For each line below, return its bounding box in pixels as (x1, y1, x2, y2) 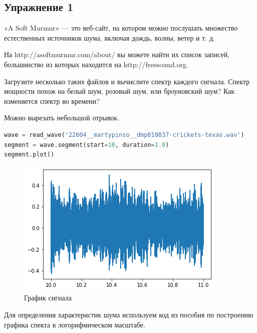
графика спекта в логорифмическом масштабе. (4, 319, 145, 329)
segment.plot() (4, 151, 55, 158)
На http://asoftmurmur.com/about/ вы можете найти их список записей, (4, 49, 230, 60)
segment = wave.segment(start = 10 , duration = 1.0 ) (4, 141, 169, 148)
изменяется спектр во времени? (4, 95, 100, 106)
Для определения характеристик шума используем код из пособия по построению (4, 309, 253, 319)
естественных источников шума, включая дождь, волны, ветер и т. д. (4, 32, 215, 43)
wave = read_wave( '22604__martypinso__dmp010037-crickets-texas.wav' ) (4, 131, 244, 138)
